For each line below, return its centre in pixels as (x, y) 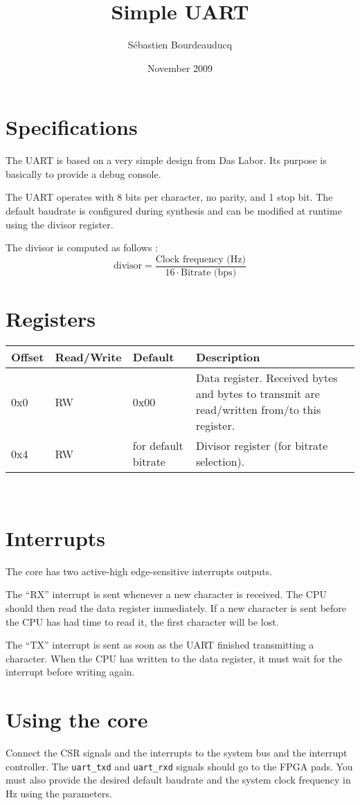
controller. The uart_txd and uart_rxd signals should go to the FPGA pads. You (179, 766)
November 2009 (180, 67)
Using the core (77, 720)
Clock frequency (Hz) (200, 259)
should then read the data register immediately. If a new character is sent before (176, 607)
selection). (220, 461)
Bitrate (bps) (209, 272)
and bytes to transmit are (258, 394)
